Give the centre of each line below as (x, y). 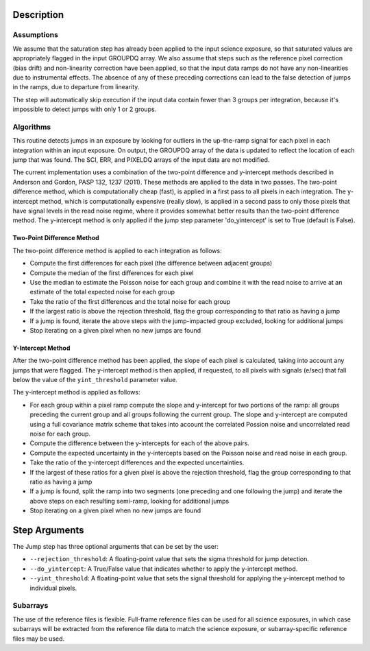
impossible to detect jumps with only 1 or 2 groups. (85, 109)
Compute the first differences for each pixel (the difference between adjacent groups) (151, 263)
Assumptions (35, 35)
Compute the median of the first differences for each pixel (112, 273)
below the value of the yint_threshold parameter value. (95, 380)
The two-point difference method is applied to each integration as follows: (117, 250)
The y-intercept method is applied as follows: (76, 392)
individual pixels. (53, 588)
